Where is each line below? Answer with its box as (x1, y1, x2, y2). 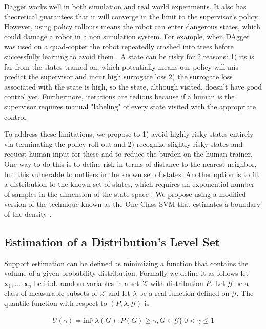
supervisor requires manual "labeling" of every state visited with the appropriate (4, 101, 256, 112)
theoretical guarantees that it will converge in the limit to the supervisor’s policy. (4, 11, 259, 21)
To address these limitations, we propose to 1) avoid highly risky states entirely (4, 128, 254, 139)
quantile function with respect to (4, 298, 107, 309)
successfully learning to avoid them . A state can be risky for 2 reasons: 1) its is (4, 51, 254, 61)
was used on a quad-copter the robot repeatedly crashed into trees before (4, 41, 234, 52)
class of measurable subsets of (4, 288, 97, 298)
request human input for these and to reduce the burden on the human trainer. (4, 148, 253, 159)
